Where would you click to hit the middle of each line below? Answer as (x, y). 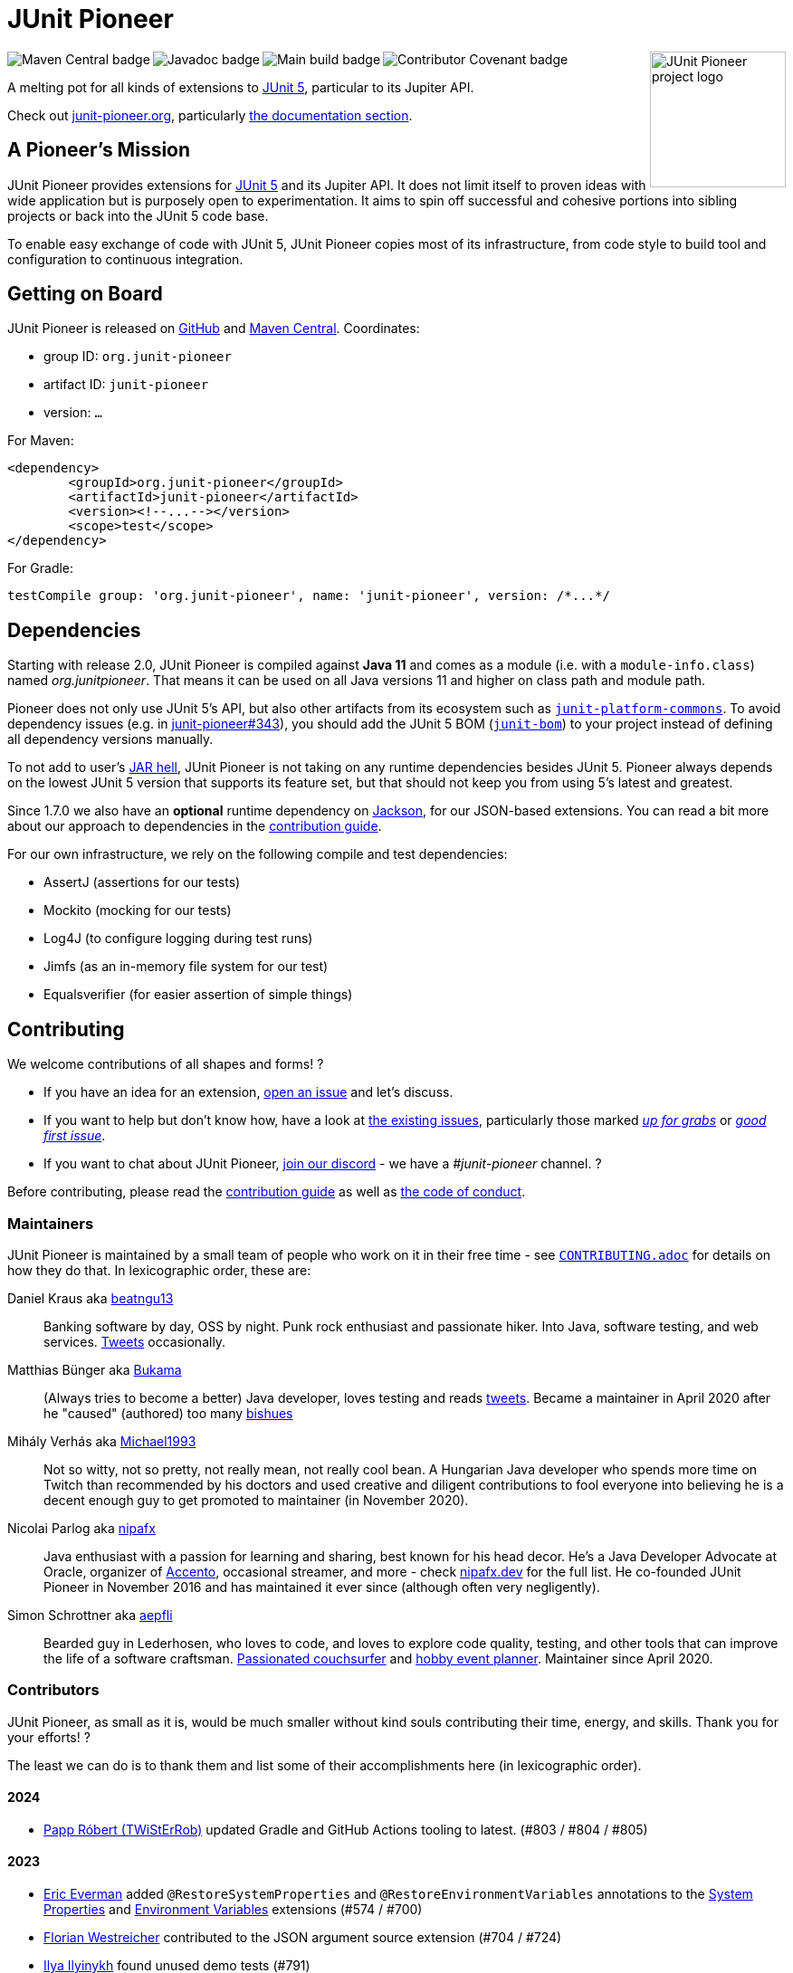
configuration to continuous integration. (125, 259)
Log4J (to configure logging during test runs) (178, 939)
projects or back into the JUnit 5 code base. (138, 215)
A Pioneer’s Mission (99, 150)
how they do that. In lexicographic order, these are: (159, 1270)
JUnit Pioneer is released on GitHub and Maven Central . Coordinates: (214, 329)
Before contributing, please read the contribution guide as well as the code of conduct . (267, 1192)
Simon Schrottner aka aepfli (90, 1615)
